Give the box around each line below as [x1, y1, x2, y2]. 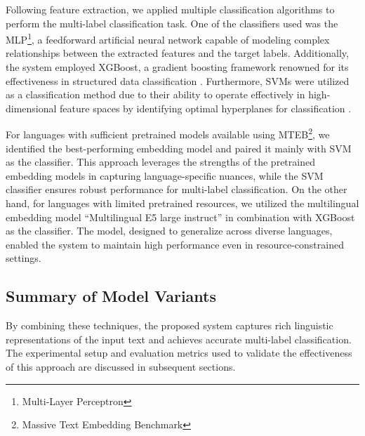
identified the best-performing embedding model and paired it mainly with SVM [6, 140, 352, 155]
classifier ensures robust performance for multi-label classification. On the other [6, 182, 347, 197]
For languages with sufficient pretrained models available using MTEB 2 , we [6, 125, 330, 142]
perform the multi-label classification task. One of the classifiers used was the [6, 15, 338, 30]
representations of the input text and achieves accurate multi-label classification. [6, 331, 352, 346]
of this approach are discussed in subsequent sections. [6, 359, 236, 374]
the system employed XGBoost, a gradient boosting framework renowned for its [6, 60, 349, 74]
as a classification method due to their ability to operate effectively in [6, 87, 305, 102]
